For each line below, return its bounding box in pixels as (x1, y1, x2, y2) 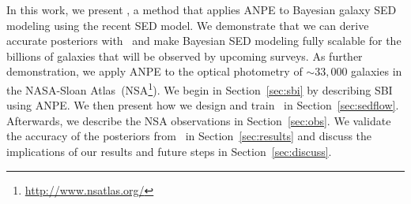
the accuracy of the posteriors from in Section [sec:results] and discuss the (6, 128, 372, 144)
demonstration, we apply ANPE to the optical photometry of (6, 63, 303, 80)
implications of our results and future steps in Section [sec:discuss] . (6, 143, 332, 159)
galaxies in (351, 63, 402, 80)
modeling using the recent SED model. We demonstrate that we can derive (6, 17, 369, 33)
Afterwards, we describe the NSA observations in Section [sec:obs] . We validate (6, 112, 391, 128)
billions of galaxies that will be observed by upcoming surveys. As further (6, 47, 363, 64)
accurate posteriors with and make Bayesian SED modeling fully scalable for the (6, 32, 402, 49)
